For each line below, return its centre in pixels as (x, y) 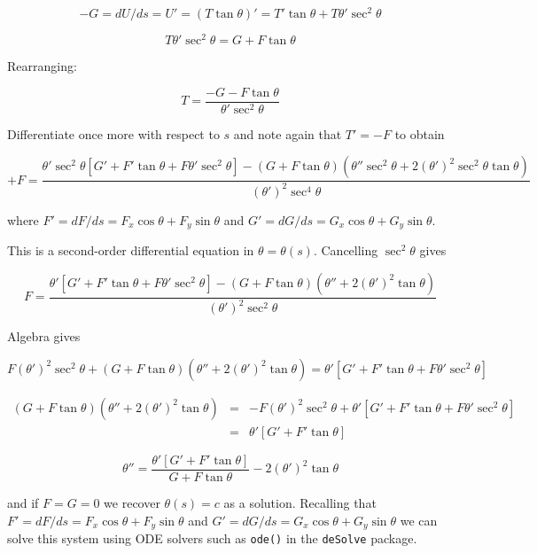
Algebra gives (44, 336)
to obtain (420, 133)
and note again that (288, 133)
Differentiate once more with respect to (113, 133)
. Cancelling (346, 250)
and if (23, 502)
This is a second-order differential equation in (131, 250)
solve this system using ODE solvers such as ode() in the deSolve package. (212, 537)
